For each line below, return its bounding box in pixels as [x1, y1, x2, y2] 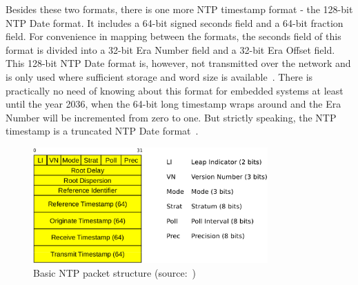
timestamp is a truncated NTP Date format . [6, 124, 199, 138]
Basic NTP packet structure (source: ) [33, 265, 196, 279]
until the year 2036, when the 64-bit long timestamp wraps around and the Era [6, 97, 341, 111]
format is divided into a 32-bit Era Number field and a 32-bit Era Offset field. [6, 42, 335, 57]
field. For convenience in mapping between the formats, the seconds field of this [6, 29, 341, 43]
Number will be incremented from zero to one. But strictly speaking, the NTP [6, 110, 337, 124]
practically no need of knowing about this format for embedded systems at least [6, 83, 344, 97]
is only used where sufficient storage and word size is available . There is [6, 69, 313, 83]
